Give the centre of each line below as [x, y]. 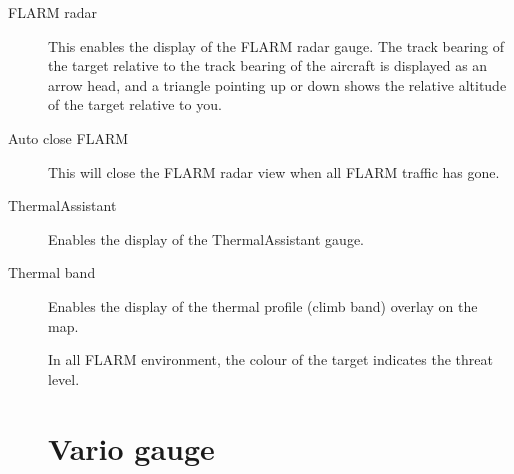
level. [64, 378]
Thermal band [52, 272]
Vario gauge [131, 447]
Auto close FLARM [68, 137]
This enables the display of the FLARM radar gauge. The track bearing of [276, 45]
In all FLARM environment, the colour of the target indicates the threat [270, 359]
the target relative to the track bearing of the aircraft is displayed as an [268, 65]
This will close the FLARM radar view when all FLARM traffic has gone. [274, 171]
